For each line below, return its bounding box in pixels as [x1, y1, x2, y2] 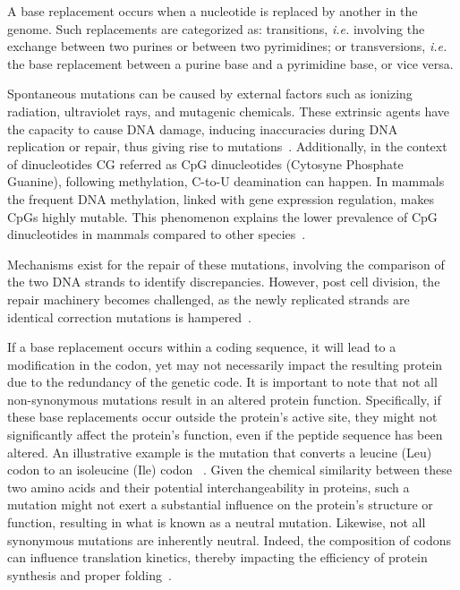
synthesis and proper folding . [7, 565, 172, 584]
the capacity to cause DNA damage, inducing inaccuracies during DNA [7, 119, 398, 138]
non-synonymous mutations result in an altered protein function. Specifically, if [7, 389, 441, 408]
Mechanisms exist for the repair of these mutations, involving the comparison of [7, 254, 445, 273]
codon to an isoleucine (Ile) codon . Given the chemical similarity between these [7, 460, 452, 479]
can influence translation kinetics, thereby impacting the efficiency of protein [7, 548, 428, 567]
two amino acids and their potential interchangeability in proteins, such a [7, 477, 410, 496]
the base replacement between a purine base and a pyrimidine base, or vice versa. [7, 54, 454, 73]
